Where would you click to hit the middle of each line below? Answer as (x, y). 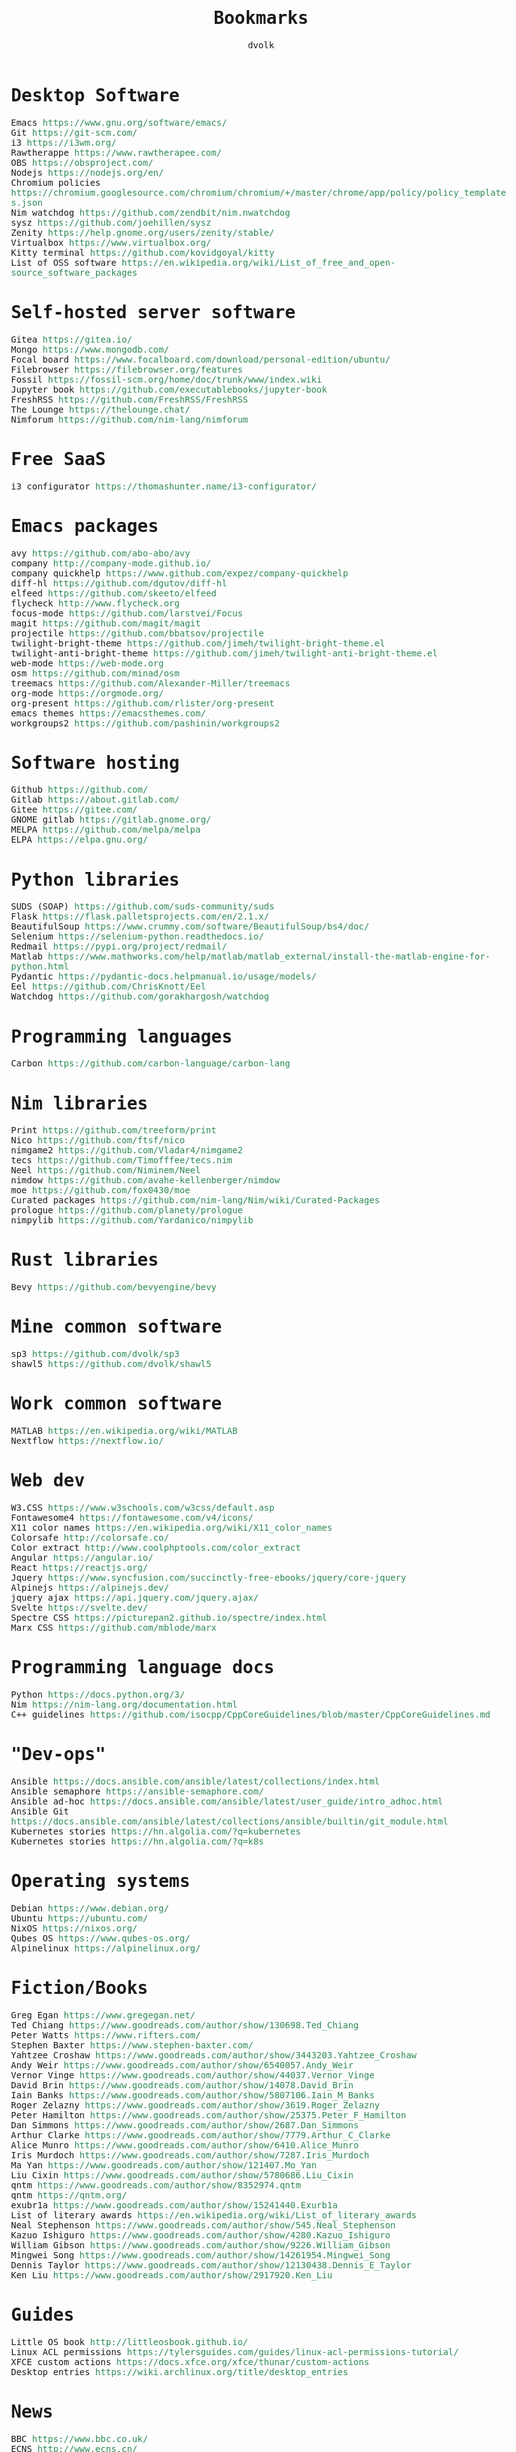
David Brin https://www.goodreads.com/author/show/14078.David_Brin (182, 2085)
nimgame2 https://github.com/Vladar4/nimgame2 (127, 1150)
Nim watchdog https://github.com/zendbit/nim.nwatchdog (151, 212)
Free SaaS (58, 459)
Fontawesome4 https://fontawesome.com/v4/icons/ (132, 1517)
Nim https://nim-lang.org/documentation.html (124, 1704)
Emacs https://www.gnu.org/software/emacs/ (119, 122)
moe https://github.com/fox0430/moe (101, 1190)
